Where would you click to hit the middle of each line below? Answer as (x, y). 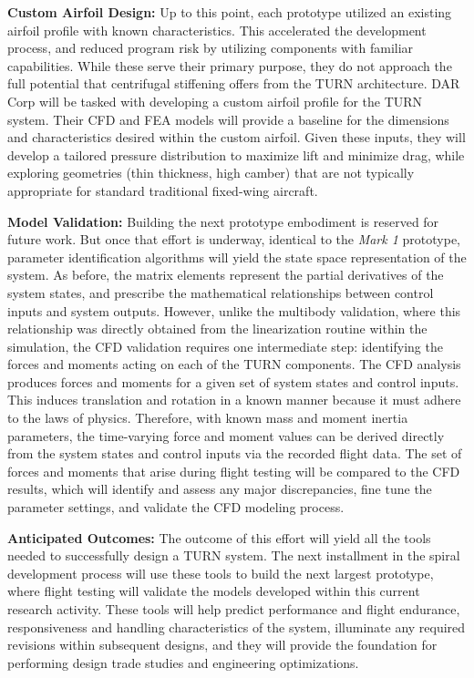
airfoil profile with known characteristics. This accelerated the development (217, 30)
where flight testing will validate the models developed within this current (214, 591)
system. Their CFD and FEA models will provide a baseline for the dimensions (228, 119)
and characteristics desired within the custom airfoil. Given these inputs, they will (237, 137)
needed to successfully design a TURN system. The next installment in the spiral (234, 555)
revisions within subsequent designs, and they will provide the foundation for (222, 645)
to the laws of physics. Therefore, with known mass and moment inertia (208, 418)
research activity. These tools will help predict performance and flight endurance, (234, 609)
